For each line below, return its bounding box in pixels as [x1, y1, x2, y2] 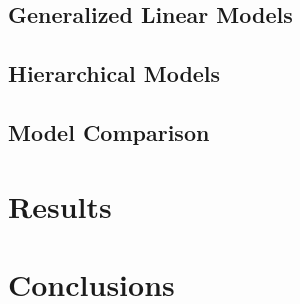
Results [8, 185, 112, 226]
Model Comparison [8, 116, 210, 147]
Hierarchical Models [8, 58, 221, 89]
